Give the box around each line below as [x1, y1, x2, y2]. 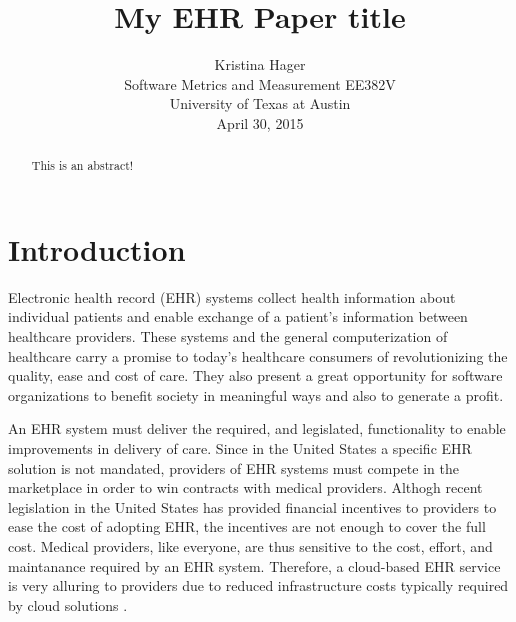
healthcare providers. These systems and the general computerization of [8, 326, 448, 347]
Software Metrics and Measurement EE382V [124, 73, 396, 94]
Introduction [8, 228, 186, 269]
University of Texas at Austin [169, 93, 351, 114]
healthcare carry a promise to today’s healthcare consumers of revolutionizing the [8, 345, 508, 366]
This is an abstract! [31, 157, 134, 174]
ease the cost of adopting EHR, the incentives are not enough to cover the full [8, 516, 486, 537]
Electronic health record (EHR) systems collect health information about [8, 286, 456, 307]
